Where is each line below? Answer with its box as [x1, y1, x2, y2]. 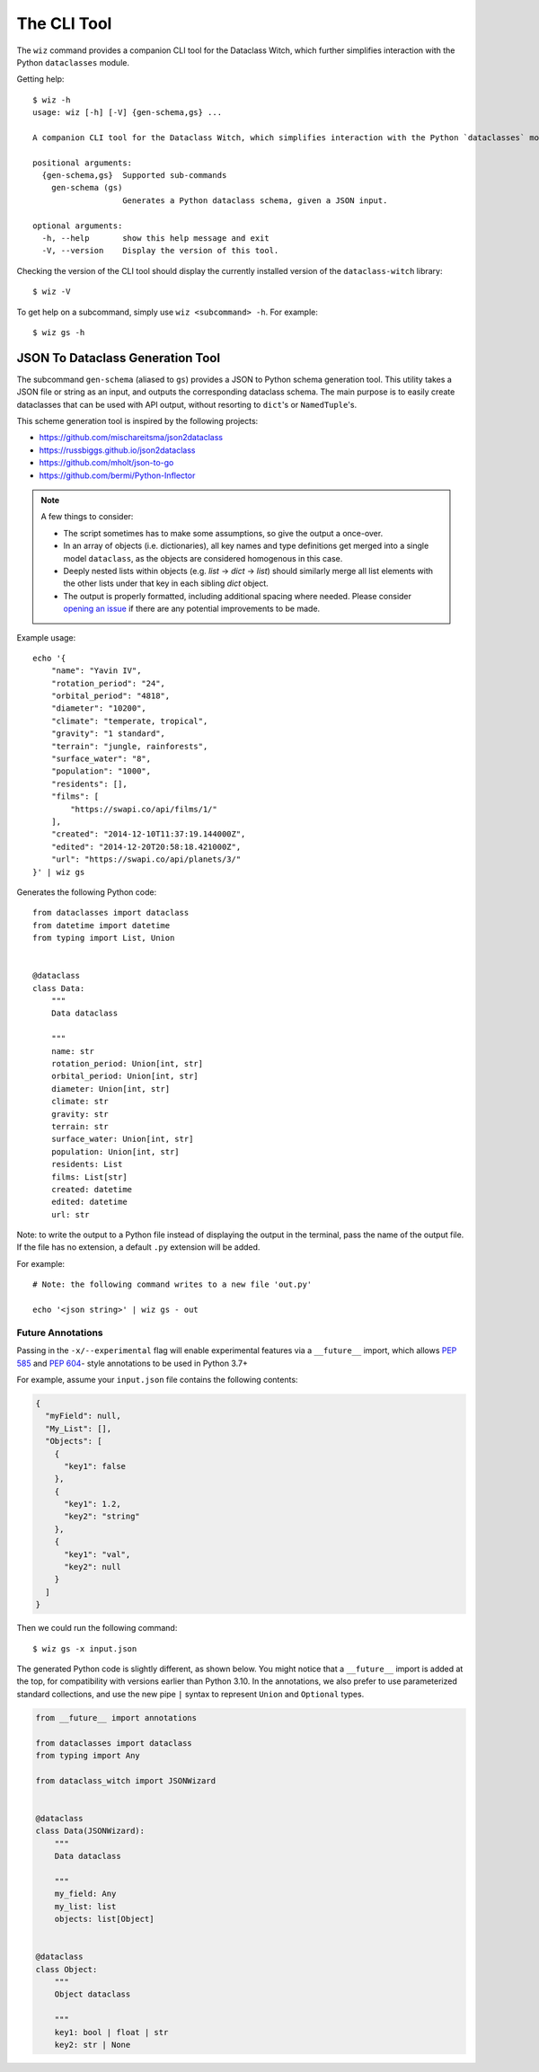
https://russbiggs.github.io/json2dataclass [39, 445, 196, 456]
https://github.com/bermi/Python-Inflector [39, 470, 196, 481]
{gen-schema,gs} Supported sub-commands [41, 171, 227, 181]
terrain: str [50, 1121, 109, 1131]
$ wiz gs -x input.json [32, 1643, 137, 1653]
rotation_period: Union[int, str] [50, 1058, 204, 1069]
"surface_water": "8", [50, 754, 152, 764]
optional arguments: [32, 220, 123, 231]
